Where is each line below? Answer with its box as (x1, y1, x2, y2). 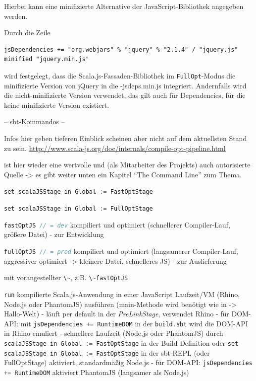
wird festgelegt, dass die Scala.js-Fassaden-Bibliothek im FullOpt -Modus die (4, 70, 236, 80)
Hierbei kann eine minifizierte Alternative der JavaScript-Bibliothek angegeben (4, 1, 244, 11)
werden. (4, 10, 28, 21)
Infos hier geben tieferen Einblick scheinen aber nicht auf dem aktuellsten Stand (4, 133, 247, 143)
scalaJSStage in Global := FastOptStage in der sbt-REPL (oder (4, 347, 210, 358)
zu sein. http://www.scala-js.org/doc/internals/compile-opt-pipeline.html (4, 143, 226, 153)
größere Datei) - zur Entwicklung (4, 229, 104, 239)
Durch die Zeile (4, 27, 51, 38)
